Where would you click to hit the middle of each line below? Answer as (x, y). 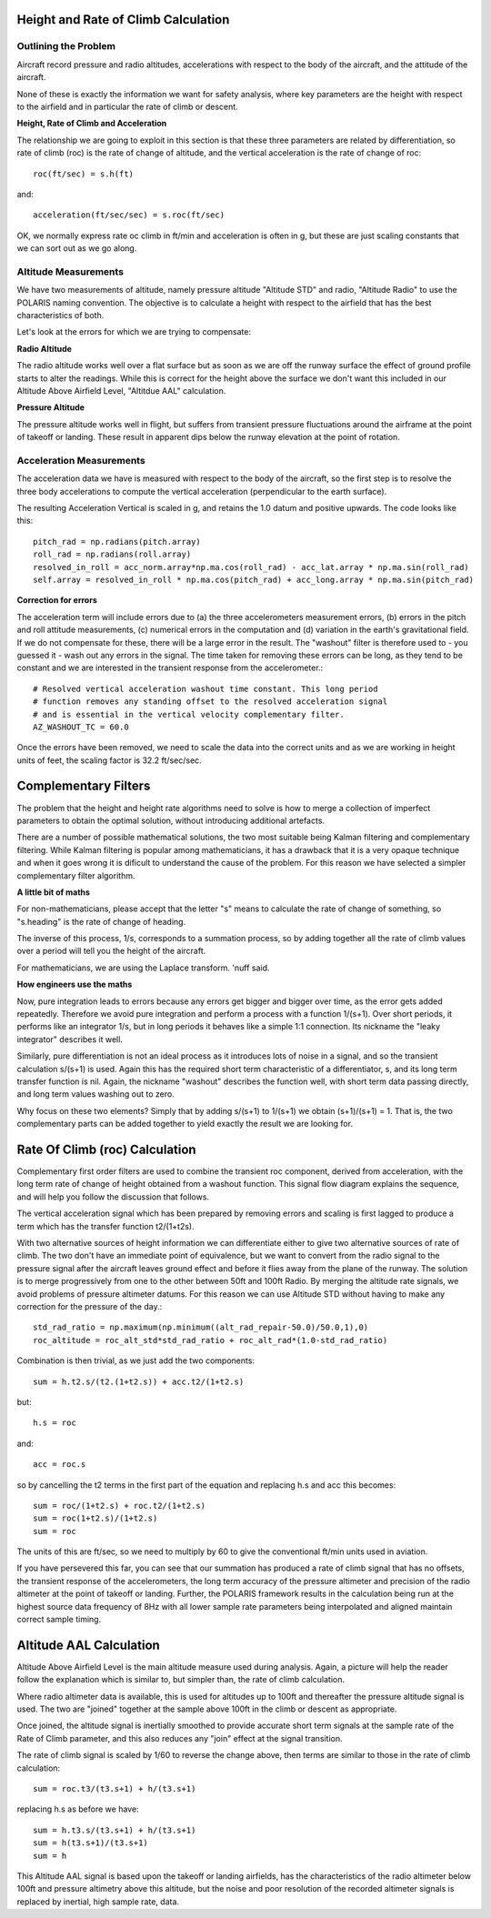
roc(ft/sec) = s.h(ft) (84, 174)
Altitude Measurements (70, 271)
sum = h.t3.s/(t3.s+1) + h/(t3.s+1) (115, 1830)
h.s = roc (55, 1423)
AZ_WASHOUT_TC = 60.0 (81, 727)
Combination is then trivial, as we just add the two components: (135, 1361)
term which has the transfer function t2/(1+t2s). (105, 1226)
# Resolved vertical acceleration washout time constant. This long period (205, 688)
